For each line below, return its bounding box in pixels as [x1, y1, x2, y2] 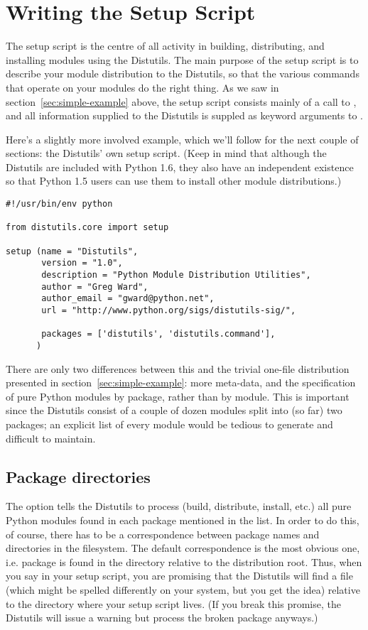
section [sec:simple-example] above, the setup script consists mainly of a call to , [6, 94, 357, 109]
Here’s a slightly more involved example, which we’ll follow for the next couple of [6, 131, 359, 146]
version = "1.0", [41, 258, 123, 268]
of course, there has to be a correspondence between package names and [6, 526, 320, 541]
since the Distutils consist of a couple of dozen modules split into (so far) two [6, 403, 342, 418]
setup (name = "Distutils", [6, 246, 139, 256]
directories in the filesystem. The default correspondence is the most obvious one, [6, 541, 360, 555]
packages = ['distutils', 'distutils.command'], [41, 329, 276, 340]
